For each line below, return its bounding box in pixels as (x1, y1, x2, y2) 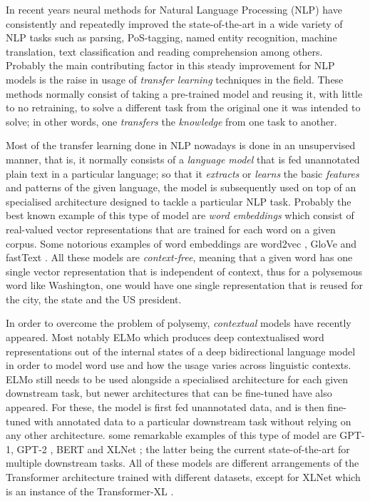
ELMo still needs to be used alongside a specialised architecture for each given (6, 371, 349, 386)
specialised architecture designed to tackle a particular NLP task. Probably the (6, 193, 351, 208)
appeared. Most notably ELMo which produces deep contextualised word (6, 330, 324, 345)
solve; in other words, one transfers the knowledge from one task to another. (6, 113, 337, 128)
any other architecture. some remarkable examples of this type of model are (6, 427, 336, 442)
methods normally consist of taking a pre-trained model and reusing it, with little (6, 86, 363, 101)
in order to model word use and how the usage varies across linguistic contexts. (6, 358, 351, 373)
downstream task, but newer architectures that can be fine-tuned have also (6, 385, 332, 400)
